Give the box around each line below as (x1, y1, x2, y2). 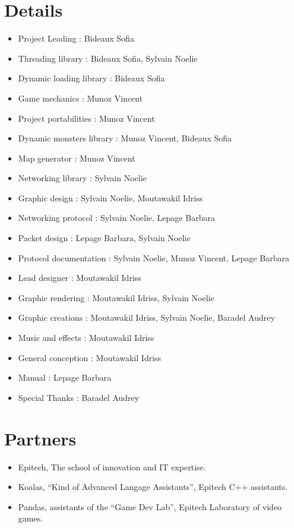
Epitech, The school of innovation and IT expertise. (18, 460, 206, 473)
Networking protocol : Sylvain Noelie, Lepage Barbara (18, 211, 215, 224)
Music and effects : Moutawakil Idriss (18, 331, 154, 344)
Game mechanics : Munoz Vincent (18, 91, 143, 104)
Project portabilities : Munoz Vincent (18, 112, 155, 124)
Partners (4, 426, 77, 450)
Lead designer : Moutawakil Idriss (18, 271, 141, 284)
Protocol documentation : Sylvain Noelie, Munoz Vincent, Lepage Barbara (18, 251, 289, 264)
